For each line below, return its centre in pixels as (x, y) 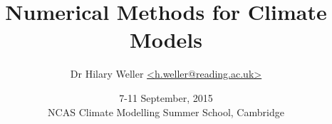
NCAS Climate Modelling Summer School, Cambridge (166, 112)
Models (166, 40)
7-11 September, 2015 (166, 97)
